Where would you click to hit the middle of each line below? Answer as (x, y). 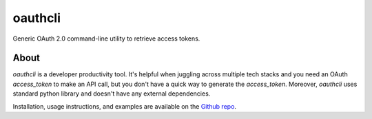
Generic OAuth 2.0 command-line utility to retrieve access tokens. (106, 39)
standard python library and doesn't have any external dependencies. (112, 94)
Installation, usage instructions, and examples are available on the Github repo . (125, 106)
